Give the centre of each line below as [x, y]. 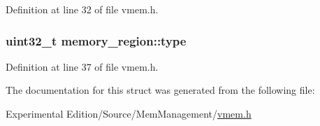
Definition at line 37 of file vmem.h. [82, 66]
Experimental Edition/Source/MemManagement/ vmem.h [129, 113]
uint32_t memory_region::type [96, 40]
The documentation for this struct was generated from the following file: [160, 90]
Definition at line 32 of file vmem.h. [82, 9]
